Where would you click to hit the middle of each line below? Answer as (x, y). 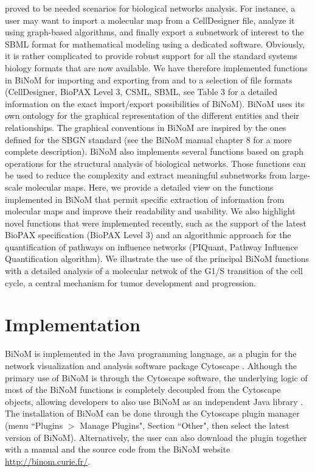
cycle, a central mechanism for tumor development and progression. (131, 282)
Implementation (73, 324)
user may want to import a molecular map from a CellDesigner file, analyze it (150, 20)
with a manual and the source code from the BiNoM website (118, 449)
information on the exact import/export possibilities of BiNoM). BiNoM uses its (155, 103)
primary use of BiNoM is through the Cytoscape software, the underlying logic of (156, 377)
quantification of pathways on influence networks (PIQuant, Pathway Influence (152, 246)
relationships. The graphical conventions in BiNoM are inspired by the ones (146, 127)
